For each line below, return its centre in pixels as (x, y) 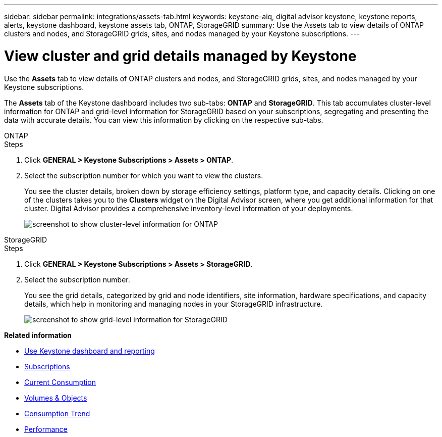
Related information (38, 335)
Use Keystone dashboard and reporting (90, 351)
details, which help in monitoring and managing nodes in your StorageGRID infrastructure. (174, 304)
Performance (46, 429)
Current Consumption (60, 382)
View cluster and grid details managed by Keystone (180, 56)
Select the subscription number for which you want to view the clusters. (144, 175)
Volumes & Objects (56, 398)
